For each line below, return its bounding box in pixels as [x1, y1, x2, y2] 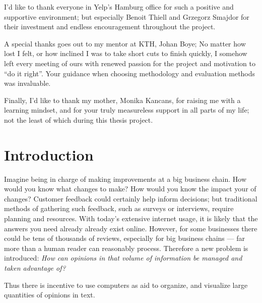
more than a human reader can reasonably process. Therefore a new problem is [4, 242, 248, 253]
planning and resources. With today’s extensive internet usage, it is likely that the [4, 213, 258, 224]
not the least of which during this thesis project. [4, 114, 153, 125]
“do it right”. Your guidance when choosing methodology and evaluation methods [4, 68, 255, 78]
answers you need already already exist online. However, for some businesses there [4, 223, 257, 233]
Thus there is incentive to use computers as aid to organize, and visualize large [4, 279, 248, 290]
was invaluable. [4, 78, 51, 88]
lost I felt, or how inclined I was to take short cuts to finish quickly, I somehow [4, 48, 247, 59]
